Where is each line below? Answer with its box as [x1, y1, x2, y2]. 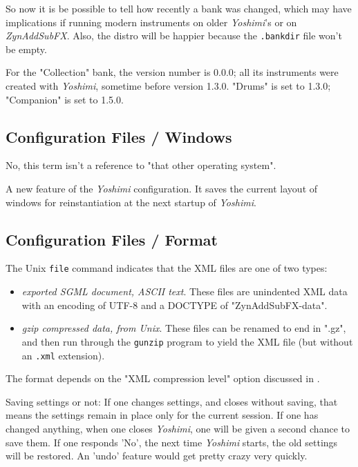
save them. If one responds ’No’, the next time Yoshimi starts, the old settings [6, 435, 338, 449]
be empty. [6, 41, 47, 56]
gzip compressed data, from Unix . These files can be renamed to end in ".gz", [21, 321, 346, 335]
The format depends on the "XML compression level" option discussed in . [6, 371, 320, 386]
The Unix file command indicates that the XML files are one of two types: [6, 261, 328, 275]
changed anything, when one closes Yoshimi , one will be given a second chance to [6, 421, 350, 435]
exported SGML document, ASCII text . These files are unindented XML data [21, 284, 348, 299]
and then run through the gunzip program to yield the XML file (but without [21, 334, 353, 348]
